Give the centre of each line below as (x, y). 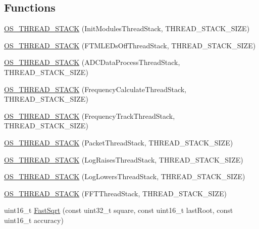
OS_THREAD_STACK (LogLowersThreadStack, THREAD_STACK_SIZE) (125, 176)
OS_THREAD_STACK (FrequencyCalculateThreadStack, (95, 89)
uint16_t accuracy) (34, 220)
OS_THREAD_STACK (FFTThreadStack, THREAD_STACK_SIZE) (115, 193)
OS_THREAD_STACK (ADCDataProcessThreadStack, (92, 62)
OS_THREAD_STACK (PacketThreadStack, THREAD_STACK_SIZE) (119, 142)
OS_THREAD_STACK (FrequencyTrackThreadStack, (90, 116)
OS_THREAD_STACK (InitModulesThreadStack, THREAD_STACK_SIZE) (127, 28)
